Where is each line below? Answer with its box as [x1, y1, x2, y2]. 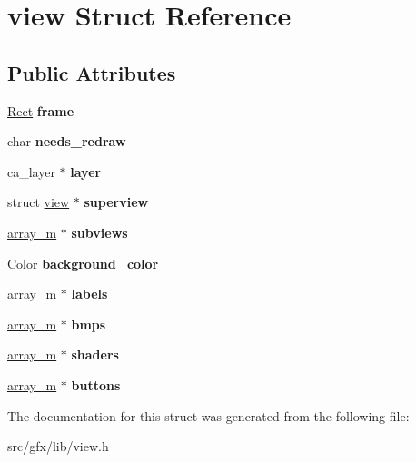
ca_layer [7, 162, 55, 181]
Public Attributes [7, 58, 176, 86]
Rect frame [7, 101, 74, 120]
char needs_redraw [7, 132, 126, 151]
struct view [7, 192, 70, 211]
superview [84, 192, 149, 211]
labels [71, 284, 108, 303]
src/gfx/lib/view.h [7, 437, 109, 456]
